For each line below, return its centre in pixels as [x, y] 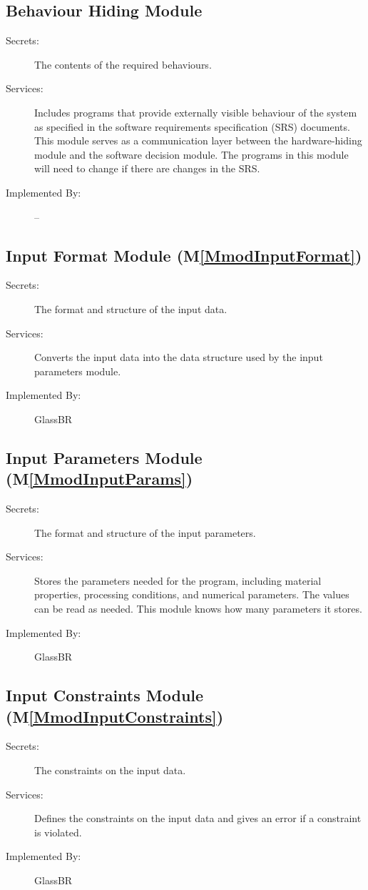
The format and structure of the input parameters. [145, 532]
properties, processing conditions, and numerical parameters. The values [192, 594]
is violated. [58, 832]
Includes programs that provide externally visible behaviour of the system [196, 112]
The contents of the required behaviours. [123, 64]
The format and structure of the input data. [131, 308]
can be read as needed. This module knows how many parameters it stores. [198, 609]
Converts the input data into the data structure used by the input [179, 357]
